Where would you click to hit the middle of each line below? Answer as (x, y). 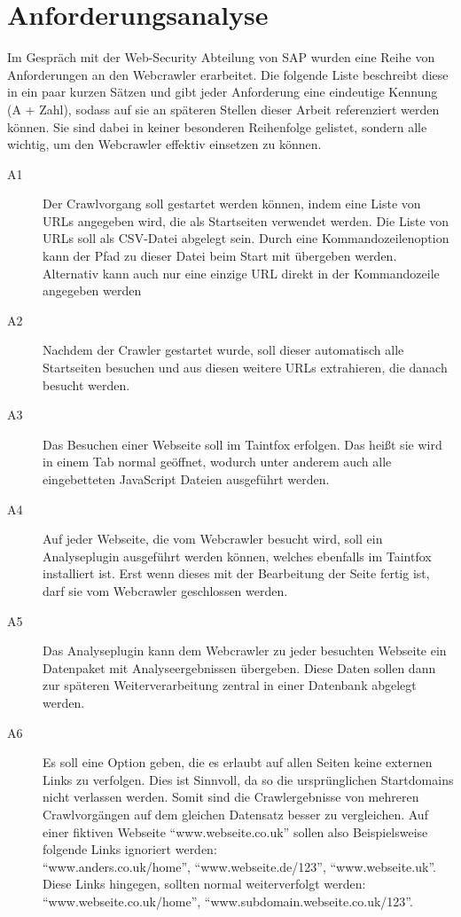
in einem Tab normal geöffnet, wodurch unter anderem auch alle (217, 462)
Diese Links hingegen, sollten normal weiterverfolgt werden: (204, 884)
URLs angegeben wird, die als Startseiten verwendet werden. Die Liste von (246, 220)
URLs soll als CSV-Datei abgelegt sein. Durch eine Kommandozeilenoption (246, 238)
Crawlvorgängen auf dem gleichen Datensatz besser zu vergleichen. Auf (235, 814)
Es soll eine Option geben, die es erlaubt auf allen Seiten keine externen (238, 762)
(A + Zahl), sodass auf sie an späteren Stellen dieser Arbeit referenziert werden (223, 109)
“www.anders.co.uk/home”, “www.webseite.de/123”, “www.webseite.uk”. (239, 866)
